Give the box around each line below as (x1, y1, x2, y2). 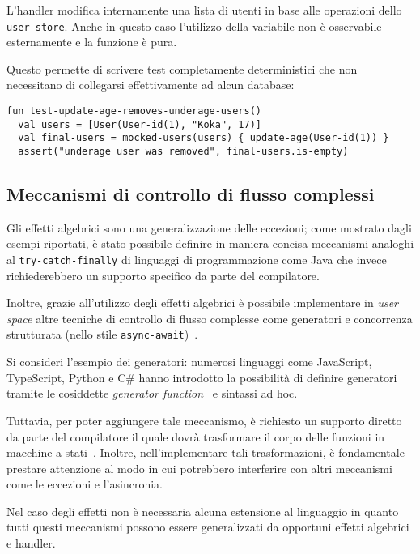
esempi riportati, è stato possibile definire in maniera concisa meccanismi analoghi (6, 235, 414, 252)
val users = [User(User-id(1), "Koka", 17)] (18, 118, 261, 130)
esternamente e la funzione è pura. (6, 33, 177, 50)
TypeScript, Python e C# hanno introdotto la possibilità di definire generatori (6, 369, 397, 386)
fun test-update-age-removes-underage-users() (6, 105, 261, 117)
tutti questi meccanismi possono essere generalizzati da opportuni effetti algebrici (6, 518, 409, 535)
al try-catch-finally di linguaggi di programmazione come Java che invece (6, 251, 387, 268)
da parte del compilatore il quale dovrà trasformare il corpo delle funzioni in (6, 428, 385, 445)
